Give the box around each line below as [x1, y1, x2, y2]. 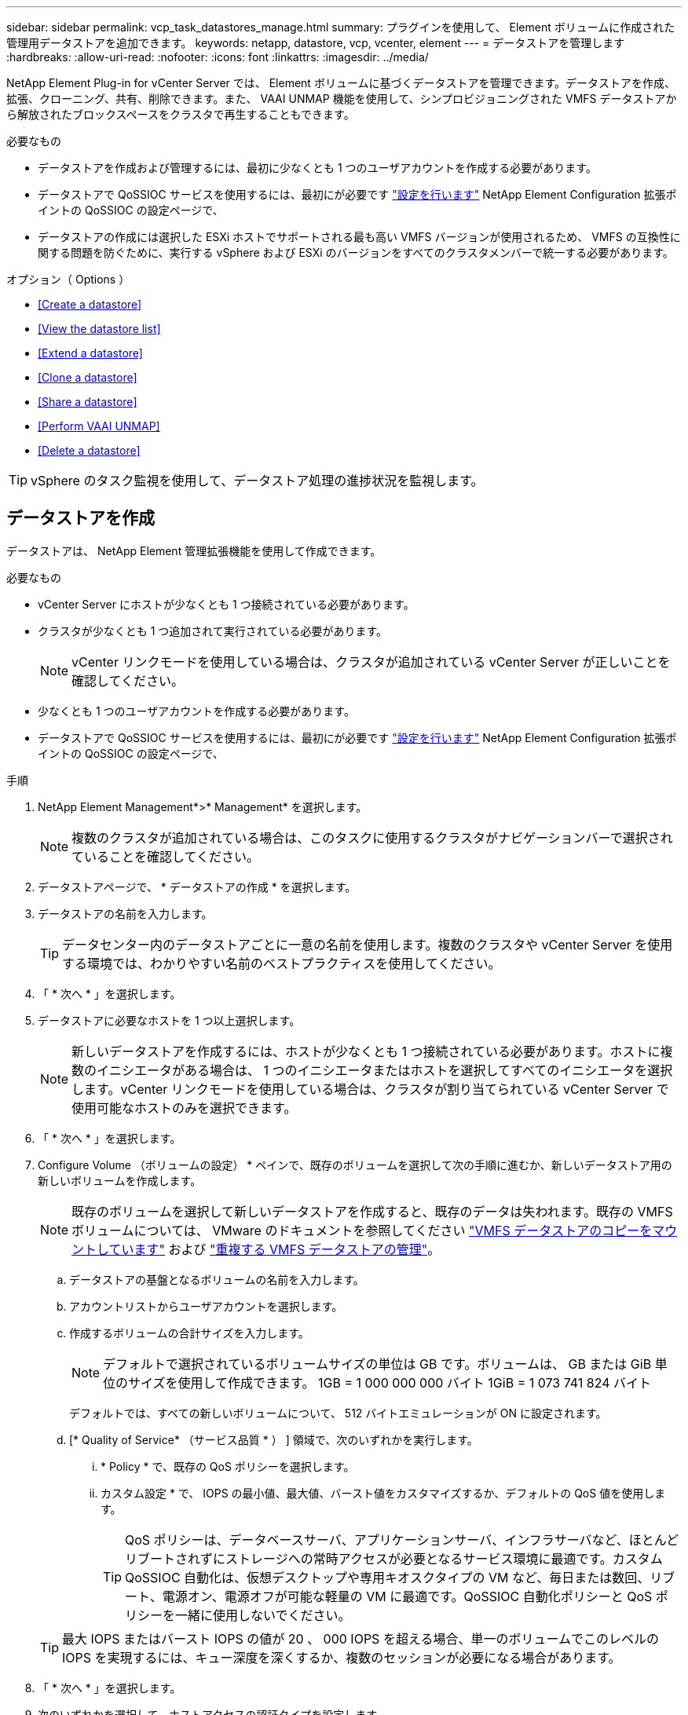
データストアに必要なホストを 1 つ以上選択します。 [38, 1013, 301, 1027]
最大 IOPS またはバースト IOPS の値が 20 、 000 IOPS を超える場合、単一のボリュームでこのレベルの [62, 1630, 659, 1647]
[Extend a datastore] [38, 346, 143, 360]
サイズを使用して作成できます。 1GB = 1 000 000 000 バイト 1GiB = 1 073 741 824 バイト [128, 1374, 652, 1391]
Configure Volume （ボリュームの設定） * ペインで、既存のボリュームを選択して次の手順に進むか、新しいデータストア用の [38, 1157, 672, 1172]
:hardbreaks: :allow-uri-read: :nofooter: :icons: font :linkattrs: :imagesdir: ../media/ [6, 50, 429, 64]
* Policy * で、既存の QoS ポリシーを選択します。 [101, 1459, 355, 1473]
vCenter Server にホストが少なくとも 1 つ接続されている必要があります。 [38, 597, 415, 611]
